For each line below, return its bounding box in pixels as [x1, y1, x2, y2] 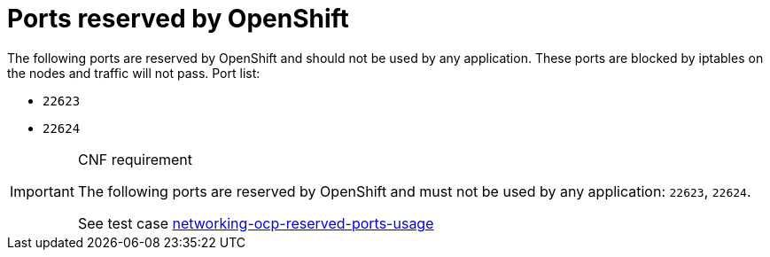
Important [10, 182, 74, 200]
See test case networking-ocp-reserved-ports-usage [77, 214, 434, 232]
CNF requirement [77, 150, 192, 168]
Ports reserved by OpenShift [7, 4, 349, 34]
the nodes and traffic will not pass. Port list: [7, 65, 261, 81]
